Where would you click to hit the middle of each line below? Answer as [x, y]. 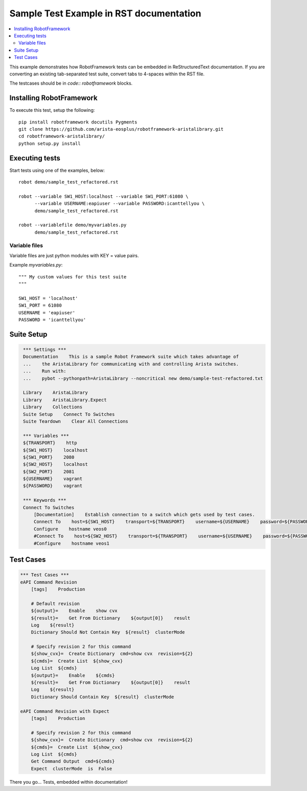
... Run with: [45, 371]
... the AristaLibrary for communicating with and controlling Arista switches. [131, 364]
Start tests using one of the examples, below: [57, 170]
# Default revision [56, 603]
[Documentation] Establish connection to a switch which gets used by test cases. [144, 515]
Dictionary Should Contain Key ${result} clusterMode [103, 697]
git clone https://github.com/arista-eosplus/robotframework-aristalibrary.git [121, 129]
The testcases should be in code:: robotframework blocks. [71, 83]
